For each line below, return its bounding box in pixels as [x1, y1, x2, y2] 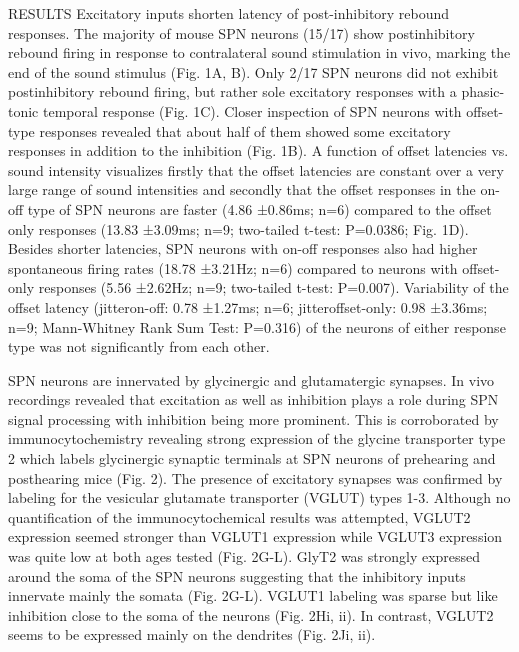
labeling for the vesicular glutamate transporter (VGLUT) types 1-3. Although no [8, 487, 511, 508]
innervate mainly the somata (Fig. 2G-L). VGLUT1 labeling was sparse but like [8, 585, 498, 606]
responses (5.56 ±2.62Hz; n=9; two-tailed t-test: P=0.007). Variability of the [38, 277, 509, 298]
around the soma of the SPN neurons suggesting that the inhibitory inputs [8, 565, 466, 586]
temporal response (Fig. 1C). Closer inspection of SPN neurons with [42, 100, 462, 121]
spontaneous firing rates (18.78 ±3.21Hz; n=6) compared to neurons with [8, 257, 458, 278]
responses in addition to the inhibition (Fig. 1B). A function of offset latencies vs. [8, 140, 509, 161]
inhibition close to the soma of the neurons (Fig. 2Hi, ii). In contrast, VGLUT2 [8, 604, 494, 625]
